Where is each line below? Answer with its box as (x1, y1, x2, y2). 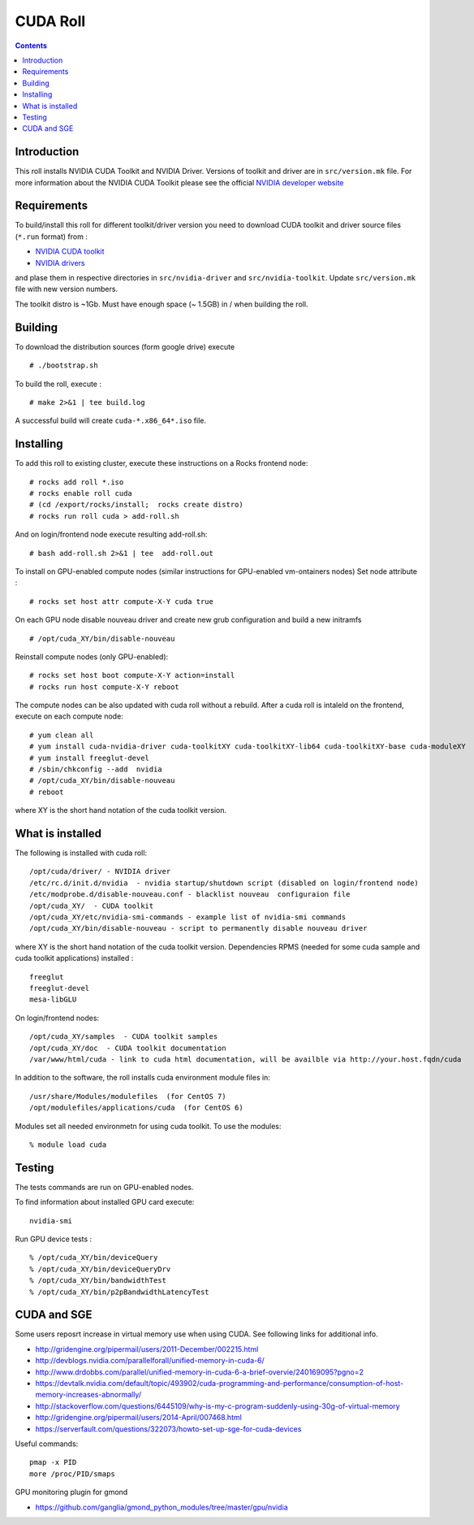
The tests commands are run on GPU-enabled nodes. (15, 1182, 194, 1192)
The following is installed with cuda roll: (15, 848, 148, 858)
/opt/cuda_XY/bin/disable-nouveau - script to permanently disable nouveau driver (29, 923, 368, 933)
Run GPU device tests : (15, 1234, 93, 1244)
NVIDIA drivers (35, 258, 85, 267)
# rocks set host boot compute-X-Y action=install (29, 671, 235, 680)
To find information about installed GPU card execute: (15, 1197, 195, 1207)
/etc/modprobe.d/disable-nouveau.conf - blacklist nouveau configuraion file (29, 890, 351, 899)
